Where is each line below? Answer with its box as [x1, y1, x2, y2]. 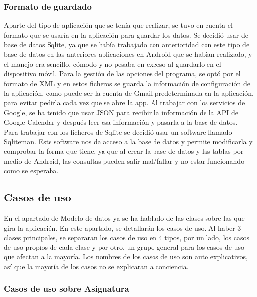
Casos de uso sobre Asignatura [4, 282, 129, 295]
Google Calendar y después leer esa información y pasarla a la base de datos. [4, 117, 238, 127]
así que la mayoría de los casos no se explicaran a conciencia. [4, 261, 189, 271]
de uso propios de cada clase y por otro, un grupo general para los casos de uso [4, 242, 244, 252]
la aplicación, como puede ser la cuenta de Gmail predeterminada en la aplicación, [4, 88, 254, 98]
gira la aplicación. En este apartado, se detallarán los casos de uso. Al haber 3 [4, 222, 241, 233]
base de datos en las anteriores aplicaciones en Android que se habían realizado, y [4, 49, 252, 59]
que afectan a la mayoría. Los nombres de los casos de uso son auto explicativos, [4, 251, 248, 262]
